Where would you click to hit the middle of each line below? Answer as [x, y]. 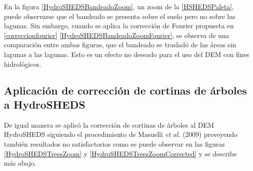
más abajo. [20, 163]
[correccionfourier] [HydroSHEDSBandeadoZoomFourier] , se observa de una [117, 35]
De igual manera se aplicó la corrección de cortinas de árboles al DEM [109, 124]
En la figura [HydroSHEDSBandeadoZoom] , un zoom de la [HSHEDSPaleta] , [119, 6]
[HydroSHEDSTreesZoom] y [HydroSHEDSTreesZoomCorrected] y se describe [120, 153]
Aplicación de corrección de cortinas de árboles [126, 90]
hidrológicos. [23, 64]
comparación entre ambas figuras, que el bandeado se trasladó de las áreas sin [120, 45]
